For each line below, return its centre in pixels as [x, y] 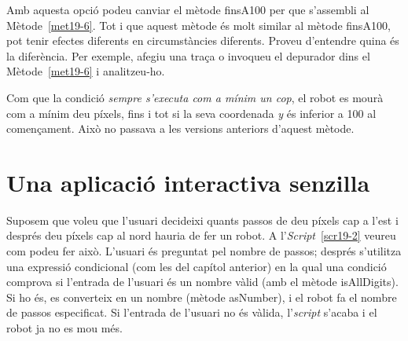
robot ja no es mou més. [64, 328]
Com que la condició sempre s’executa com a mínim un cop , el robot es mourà [195, 97]
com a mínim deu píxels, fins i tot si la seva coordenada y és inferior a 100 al [191, 113]
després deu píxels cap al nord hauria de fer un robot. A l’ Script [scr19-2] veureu [201, 235]
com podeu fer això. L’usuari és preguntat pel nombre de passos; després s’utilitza [204, 251]
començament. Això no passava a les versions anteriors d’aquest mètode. [180, 128]
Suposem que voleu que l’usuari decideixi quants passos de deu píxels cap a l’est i [202, 220]
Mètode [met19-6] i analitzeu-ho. [86, 71]
